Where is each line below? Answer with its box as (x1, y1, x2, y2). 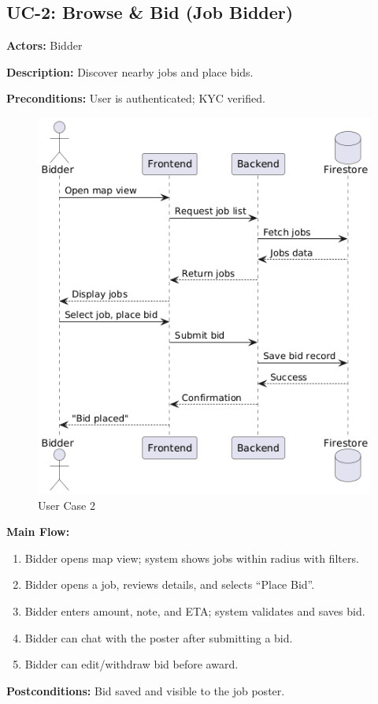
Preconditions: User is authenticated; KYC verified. (6, 90, 265, 107)
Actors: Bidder (6, 37, 83, 54)
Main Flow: (6, 523, 70, 540)
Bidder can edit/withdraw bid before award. (24, 656, 239, 672)
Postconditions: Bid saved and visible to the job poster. (6, 682, 285, 698)
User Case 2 (38, 496, 95, 513)
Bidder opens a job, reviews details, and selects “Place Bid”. (24, 576, 315, 593)
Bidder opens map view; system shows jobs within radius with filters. (24, 549, 359, 566)
